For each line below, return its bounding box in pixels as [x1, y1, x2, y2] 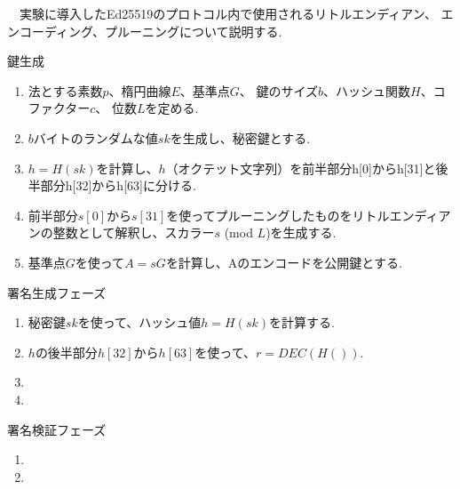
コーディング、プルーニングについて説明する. [19, 21, 282, 40]
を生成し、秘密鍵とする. [170, 128, 311, 147]
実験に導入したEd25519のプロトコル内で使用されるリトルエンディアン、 [19, 4, 437, 22]
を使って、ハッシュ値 [77, 313, 202, 332]
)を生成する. [266, 223, 337, 242]
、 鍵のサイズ [239, 81, 319, 100]
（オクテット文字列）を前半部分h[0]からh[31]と [165, 158, 436, 177]
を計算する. [269, 313, 335, 332]
